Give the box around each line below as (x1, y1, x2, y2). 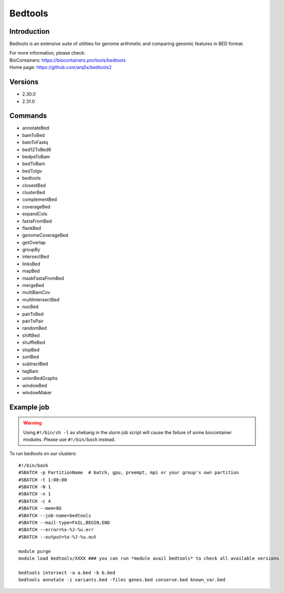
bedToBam (22, 161, 45, 167)
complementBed (22, 197, 57, 203)
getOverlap (22, 239, 46, 245)
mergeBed (22, 282, 44, 289)
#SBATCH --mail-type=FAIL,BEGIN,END (18, 519, 110, 526)
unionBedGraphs (22, 375, 58, 382)
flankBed (22, 225, 41, 231)
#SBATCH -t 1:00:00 (18, 477, 67, 483)
